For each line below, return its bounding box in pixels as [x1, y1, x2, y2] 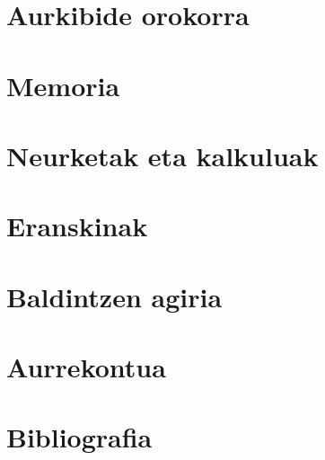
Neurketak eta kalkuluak [6, 137, 319, 173]
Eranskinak [6, 208, 148, 244]
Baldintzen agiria [6, 278, 223, 314]
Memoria [6, 66, 120, 103]
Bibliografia [6, 419, 153, 456]
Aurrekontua [6, 349, 166, 385]
